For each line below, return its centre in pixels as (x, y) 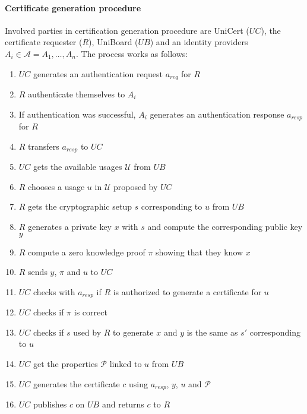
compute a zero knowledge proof (87, 252)
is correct (91, 312)
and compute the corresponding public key (225, 226)
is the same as (212, 332)
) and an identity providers (199, 42)
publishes (50, 404)
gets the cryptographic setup (80, 206)
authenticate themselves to (77, 94)
